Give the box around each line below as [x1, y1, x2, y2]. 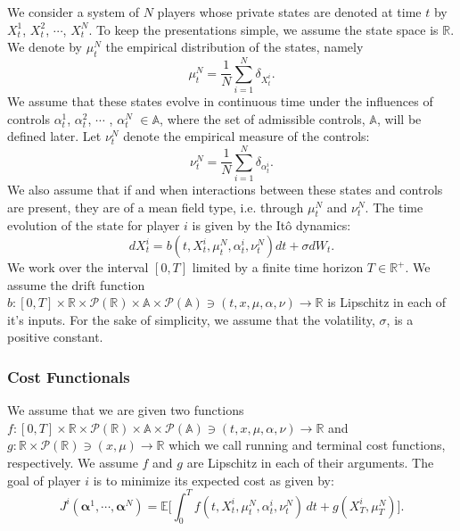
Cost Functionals [7, 365, 130, 387]
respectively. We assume [7, 452, 138, 471]
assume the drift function [7, 275, 145, 294]
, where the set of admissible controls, [160, 109, 366, 128]
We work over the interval [7, 258, 149, 276]
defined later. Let [7, 127, 102, 145]
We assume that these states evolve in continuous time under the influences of [7, 92, 433, 111]
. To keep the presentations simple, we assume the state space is [88, 20, 439, 38]
